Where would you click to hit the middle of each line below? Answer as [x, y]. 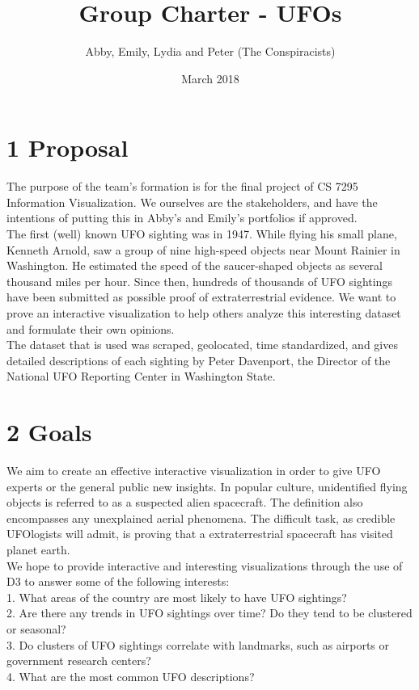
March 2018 [210, 78]
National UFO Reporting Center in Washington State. [141, 376]
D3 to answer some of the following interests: [118, 581]
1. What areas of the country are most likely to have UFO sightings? [177, 597]
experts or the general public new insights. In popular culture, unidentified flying [207, 486]
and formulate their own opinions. [91, 328]
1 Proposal [68, 147]
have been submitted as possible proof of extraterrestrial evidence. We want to [201, 297]
